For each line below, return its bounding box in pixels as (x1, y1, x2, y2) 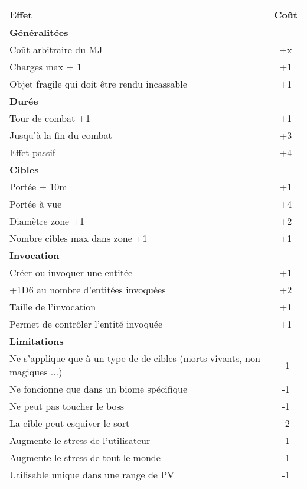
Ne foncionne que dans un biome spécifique (9, 382, 188, 396)
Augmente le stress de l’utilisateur (9, 433, 151, 447)
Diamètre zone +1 (9, 214, 84, 228)
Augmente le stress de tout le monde (9, 451, 161, 464)
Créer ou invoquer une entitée (9, 265, 133, 279)
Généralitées (9, 25, 68, 39)
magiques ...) (9, 365, 63, 378)
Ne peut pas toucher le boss (9, 399, 125, 413)
